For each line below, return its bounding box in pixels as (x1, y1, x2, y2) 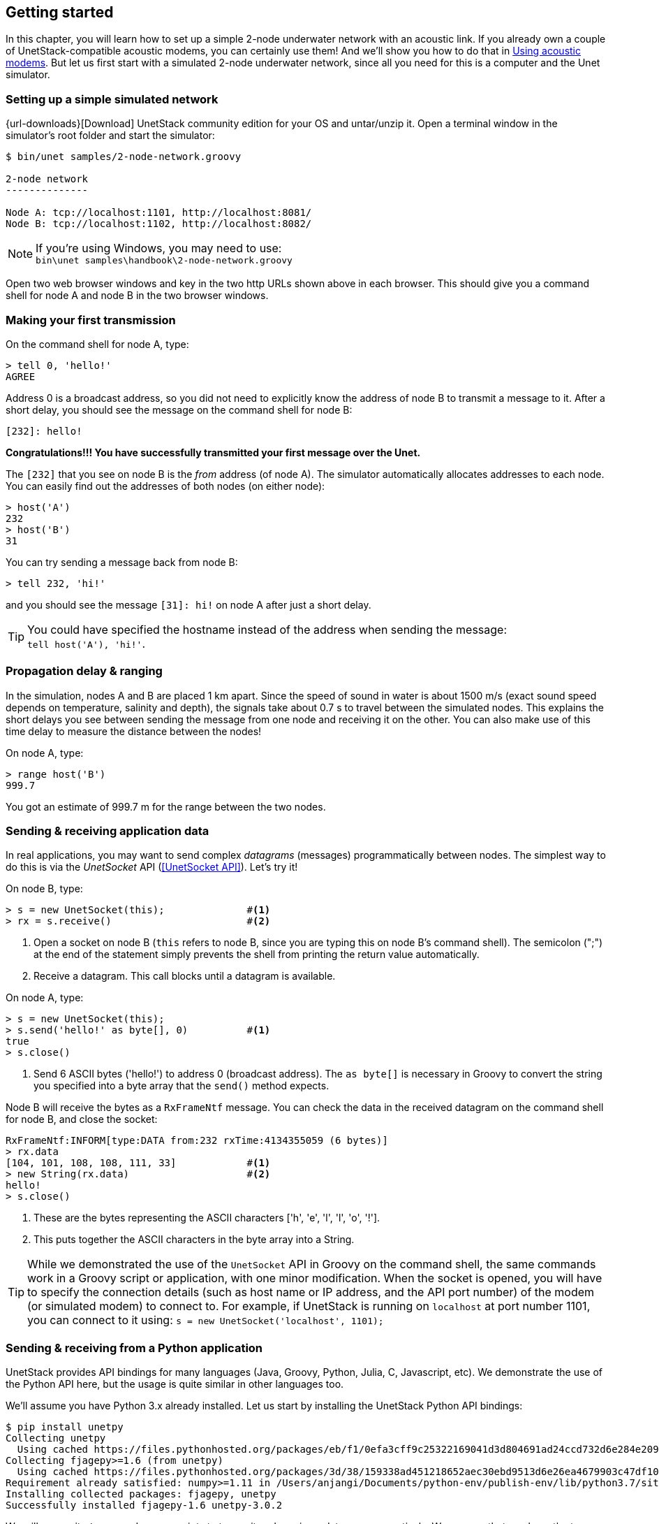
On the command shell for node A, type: (6, 338, 189, 350)
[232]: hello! (6, 425, 82, 437)
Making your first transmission (6, 312, 176, 327)
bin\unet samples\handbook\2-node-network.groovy (36, 255, 293, 266)
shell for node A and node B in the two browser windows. (6, 289, 269, 302)
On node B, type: (6, 883, 83, 895)
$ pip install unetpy (6, 1421, 124, 1433)
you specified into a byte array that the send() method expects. (34, 1080, 329, 1092)
